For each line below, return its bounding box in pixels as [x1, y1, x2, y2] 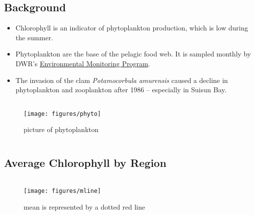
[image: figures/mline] [24, 188, 101, 195]
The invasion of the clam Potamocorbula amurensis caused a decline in [15, 75, 228, 85]
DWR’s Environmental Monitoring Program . [15, 58, 150, 68]
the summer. [15, 32, 54, 42]
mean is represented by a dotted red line [24, 201, 145, 212]
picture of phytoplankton [24, 124, 99, 134]
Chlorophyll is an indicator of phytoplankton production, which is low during [15, 23, 248, 33]
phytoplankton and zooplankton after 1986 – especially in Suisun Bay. [15, 84, 227, 95]
